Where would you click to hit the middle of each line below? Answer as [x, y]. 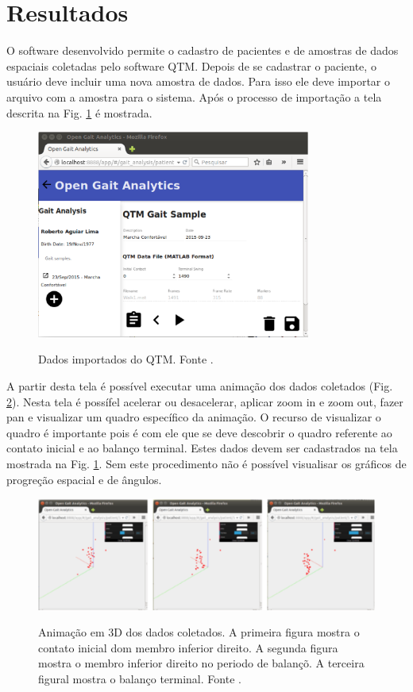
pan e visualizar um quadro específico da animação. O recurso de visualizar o [194, 417]
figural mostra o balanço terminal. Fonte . [140, 678]
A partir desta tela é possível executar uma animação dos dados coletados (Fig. [200, 386]
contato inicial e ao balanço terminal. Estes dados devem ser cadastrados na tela [202, 448]
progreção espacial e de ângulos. [84, 479]
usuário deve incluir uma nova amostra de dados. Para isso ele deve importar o [199, 81]
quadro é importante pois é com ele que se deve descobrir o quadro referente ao [199, 432]
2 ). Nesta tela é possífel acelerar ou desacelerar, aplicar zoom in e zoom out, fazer [205, 401]
